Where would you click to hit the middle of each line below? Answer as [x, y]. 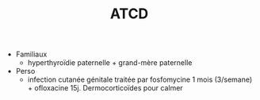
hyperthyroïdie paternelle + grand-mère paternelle [110, 63]
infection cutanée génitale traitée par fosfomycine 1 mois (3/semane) [140, 79]
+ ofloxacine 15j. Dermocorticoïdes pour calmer [105, 88]
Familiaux [31, 54]
